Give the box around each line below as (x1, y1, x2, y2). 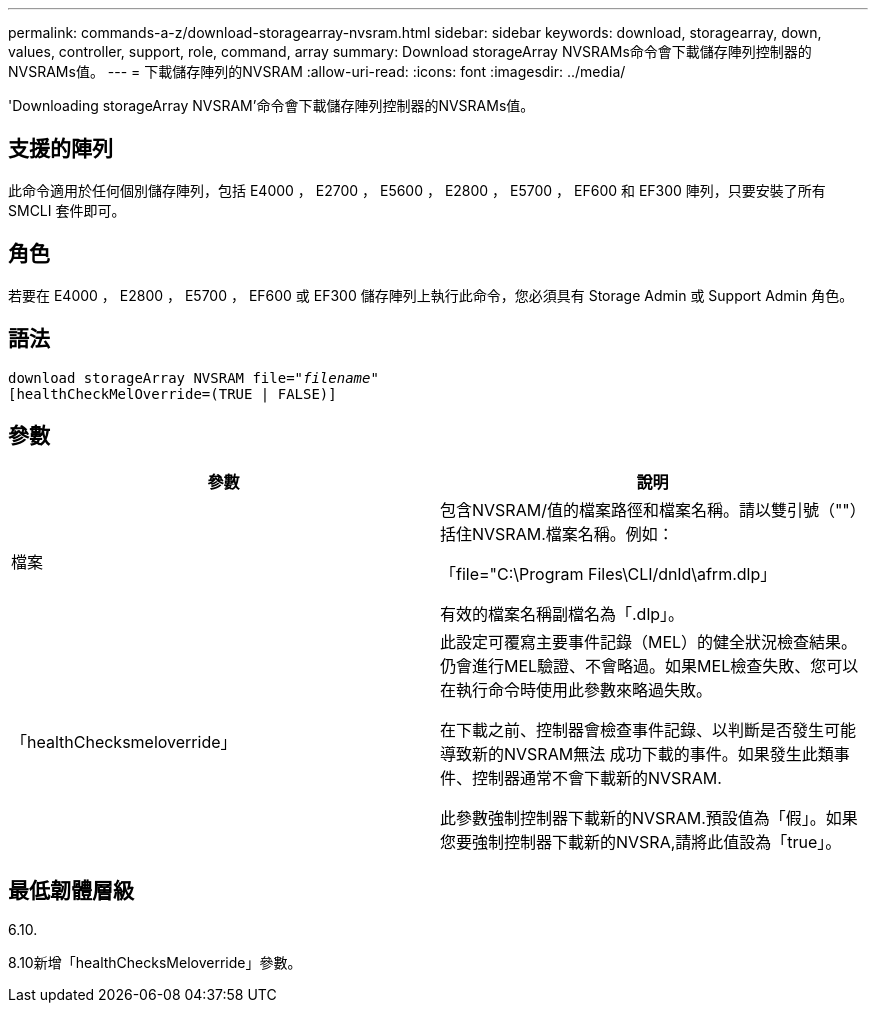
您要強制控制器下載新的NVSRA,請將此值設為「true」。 (440, 832, 842, 853)
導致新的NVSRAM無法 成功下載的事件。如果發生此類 (440, 744, 834, 765)
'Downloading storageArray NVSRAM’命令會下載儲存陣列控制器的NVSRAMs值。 (8, 97, 535, 114)
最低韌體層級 (8, 877, 134, 903)
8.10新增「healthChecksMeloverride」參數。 (8, 954, 302, 972)
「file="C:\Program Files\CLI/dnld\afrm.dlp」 (440, 564, 777, 585)
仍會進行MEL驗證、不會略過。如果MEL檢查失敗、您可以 (440, 656, 859, 677)
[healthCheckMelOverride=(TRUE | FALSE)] (8, 385, 337, 402)
